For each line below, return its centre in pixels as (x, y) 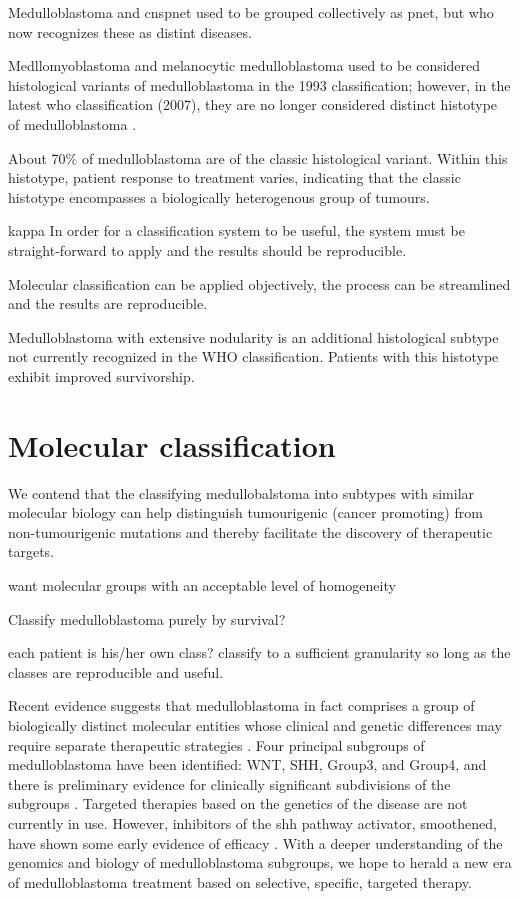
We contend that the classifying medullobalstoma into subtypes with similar (241, 492)
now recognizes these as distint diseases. (130, 31)
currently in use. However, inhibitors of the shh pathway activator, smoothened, (252, 822)
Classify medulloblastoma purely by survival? (147, 618)
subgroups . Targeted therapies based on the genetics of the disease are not (238, 803)
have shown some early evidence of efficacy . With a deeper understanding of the (255, 842)
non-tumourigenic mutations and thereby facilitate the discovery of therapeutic (250, 531)
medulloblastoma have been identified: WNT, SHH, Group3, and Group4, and (247, 764)
